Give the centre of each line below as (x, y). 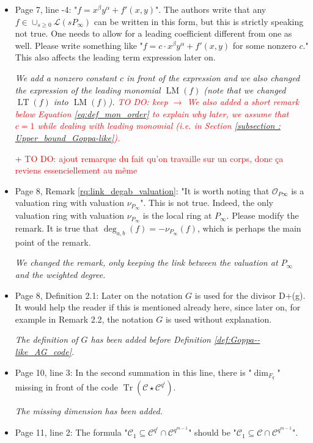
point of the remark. (53, 242)
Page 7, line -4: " (46, 9)
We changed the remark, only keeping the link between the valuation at (146, 262)
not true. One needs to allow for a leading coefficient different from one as (153, 33)
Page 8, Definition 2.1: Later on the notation (99, 295)
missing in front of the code (66, 387)
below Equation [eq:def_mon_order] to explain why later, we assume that (152, 113)
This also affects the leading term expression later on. (115, 57)
